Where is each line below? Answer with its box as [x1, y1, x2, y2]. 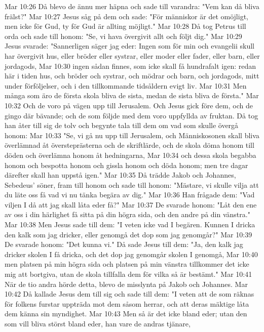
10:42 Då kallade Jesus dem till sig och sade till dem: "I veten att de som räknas [5, 288, 254, 299]
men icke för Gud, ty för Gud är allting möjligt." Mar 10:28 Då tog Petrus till [5, 21, 246, 31]
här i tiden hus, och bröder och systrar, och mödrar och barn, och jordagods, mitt [5, 70, 259, 81]
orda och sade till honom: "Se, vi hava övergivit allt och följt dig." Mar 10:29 [5, 30, 242, 41]
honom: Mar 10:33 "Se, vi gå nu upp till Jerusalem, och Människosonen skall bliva [5, 130, 259, 140]
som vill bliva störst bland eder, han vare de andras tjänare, [5, 318, 191, 328]
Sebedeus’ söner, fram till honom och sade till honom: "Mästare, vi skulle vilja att [5, 179, 259, 190]
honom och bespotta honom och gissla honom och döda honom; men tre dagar [5, 159, 248, 170]
